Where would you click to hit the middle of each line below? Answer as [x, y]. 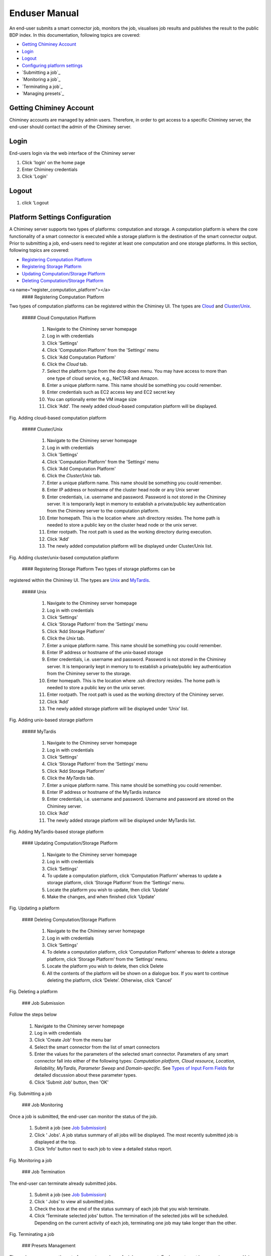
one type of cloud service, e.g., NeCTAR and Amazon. [103, 378]
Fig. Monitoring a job [31, 1160]
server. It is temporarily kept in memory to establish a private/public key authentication [136, 504]
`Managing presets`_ [43, 93]
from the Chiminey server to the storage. [89, 674]
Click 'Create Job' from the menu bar [73, 1040]
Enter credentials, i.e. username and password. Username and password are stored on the [141, 799]
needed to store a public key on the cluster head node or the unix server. [122, 525]
